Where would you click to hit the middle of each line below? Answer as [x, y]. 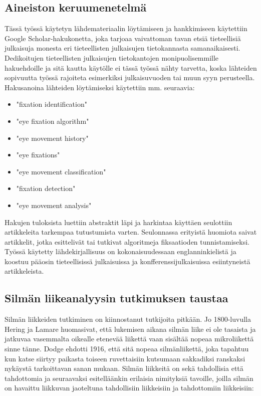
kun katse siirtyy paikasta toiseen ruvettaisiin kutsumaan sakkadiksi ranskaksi [125, 358]
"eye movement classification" [61, 171]
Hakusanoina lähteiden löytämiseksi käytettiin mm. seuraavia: [100, 87]
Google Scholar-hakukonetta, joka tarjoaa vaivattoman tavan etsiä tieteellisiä [123, 38]
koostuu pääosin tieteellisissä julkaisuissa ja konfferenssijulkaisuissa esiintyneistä [127, 261]
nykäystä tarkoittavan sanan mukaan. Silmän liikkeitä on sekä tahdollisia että [124, 368]
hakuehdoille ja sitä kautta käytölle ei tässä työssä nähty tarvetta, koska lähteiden [131, 67]
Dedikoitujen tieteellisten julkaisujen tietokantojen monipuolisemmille [112, 57]
